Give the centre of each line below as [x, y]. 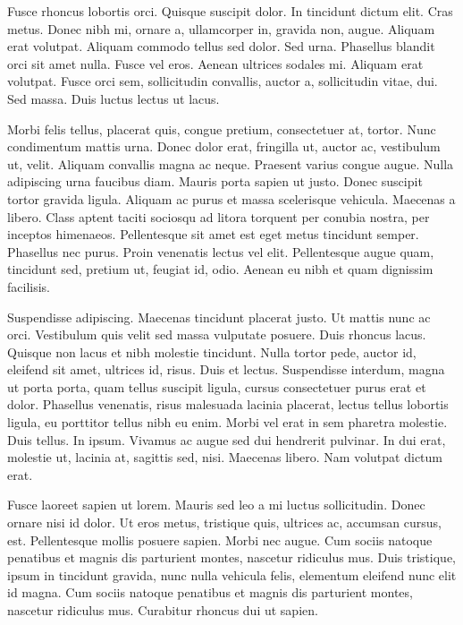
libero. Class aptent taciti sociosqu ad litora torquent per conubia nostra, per [219, 216]
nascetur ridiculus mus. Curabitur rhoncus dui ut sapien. [163, 610]
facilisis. [29, 286]
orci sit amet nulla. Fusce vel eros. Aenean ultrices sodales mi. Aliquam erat [215, 63]
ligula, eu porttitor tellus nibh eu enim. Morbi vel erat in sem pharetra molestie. [227, 422]
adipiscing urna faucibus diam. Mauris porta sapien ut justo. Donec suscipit [215, 181]
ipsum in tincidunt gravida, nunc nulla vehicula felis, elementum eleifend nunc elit [232, 574]
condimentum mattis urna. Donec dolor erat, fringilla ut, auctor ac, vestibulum [224, 146]
